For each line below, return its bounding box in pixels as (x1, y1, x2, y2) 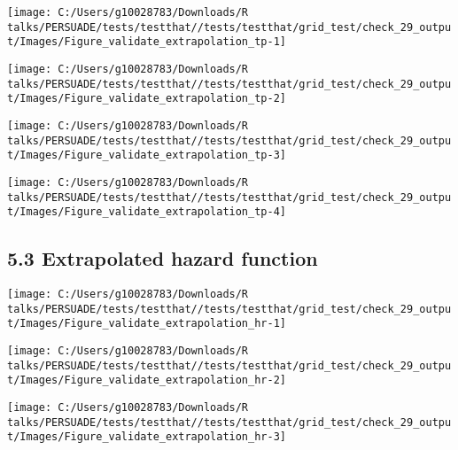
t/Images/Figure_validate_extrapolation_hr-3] (7, 431, 286, 444)
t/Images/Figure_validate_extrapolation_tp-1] (7, 35, 286, 49)
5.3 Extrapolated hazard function (7, 244, 318, 272)
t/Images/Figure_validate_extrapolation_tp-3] (7, 149, 286, 162)
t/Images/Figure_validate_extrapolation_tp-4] (7, 206, 286, 219)
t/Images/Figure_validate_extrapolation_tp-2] (7, 92, 286, 105)
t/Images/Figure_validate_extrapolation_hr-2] (7, 374, 286, 387)
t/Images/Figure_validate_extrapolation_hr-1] (7, 317, 286, 330)
